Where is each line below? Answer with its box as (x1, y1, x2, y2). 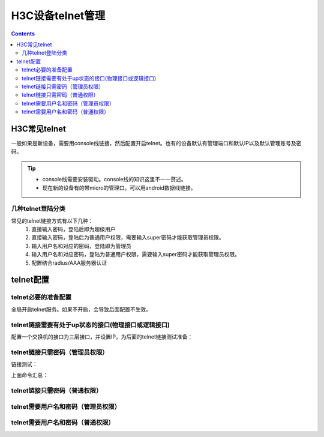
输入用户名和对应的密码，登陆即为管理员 (31, 242, 131, 249)
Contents (11, 30, 35, 37)
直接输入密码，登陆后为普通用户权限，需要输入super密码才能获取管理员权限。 (31, 234, 224, 241)
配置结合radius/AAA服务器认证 (31, 259, 107, 267)
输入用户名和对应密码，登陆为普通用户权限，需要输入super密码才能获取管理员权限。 (31, 251, 240, 258)
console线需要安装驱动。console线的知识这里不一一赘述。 (42, 176, 187, 183)
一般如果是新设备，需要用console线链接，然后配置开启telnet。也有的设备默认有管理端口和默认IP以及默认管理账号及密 (11, 139, 302, 146)
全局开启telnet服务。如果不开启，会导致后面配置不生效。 (11, 306, 152, 313)
